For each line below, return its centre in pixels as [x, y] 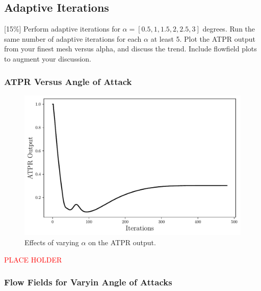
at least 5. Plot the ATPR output [203, 38]
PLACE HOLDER [33, 259]
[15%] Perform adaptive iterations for [62, 29]
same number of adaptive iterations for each [73, 38]
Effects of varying [52, 242]
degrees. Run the [229, 29]
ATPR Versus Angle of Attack [68, 81]
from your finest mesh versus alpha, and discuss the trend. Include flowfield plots [130, 49]
